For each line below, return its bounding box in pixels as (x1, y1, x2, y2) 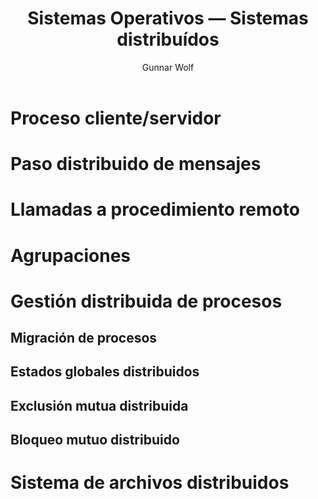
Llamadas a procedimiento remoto (10, 198, 300, 221)
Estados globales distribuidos (10, 363, 200, 381)
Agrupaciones (10, 244, 131, 267)
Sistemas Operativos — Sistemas (27, 7, 309, 30)
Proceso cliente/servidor (10, 107, 222, 129)
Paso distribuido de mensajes (10, 153, 262, 176)
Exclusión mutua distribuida (10, 397, 189, 414)
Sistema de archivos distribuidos (10, 472, 290, 494)
